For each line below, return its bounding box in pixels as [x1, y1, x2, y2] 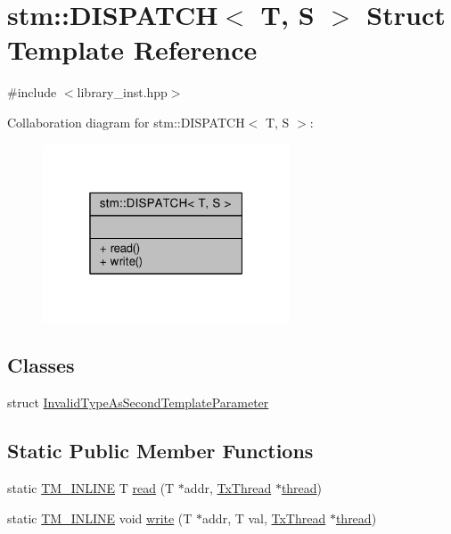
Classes [7, 351, 75, 379]
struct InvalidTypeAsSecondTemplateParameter [7, 393, 269, 412]
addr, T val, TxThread [202, 508, 326, 527]
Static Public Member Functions [7, 437, 314, 464]
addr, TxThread [184, 479, 272, 497]
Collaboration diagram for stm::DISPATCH [7, 112, 245, 131]
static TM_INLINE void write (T [7, 508, 193, 527]
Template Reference [7, 31, 258, 68]
